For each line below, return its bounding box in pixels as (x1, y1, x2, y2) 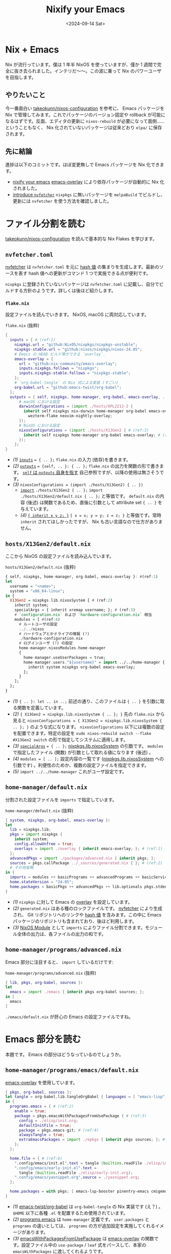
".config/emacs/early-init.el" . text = (14, 1165, 97, 1171)
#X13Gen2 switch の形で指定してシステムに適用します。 (12, 736, 128, 743)
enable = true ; (14, 1109, 47, 1114)
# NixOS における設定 (18, 423, 60, 428)
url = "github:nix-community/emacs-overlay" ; (18, 361, 117, 366)
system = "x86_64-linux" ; (10, 588, 65, 594)
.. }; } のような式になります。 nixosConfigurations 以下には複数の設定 (12, 724, 165, 730)
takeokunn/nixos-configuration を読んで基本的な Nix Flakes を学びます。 (5, 236, 157, 242)
